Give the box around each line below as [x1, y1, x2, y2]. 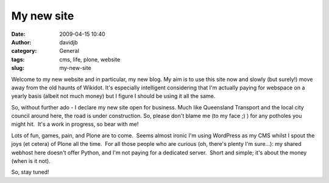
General [59, 47, 79, 55]
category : [11, 47, 37, 55]
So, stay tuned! [11, 168, 49, 176]
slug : [11, 64, 24, 72]
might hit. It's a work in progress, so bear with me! [11, 120, 139, 128]
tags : [11, 55, 25, 63]
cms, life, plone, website [59, 55, 121, 63]
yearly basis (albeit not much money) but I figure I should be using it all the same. [11, 92, 216, 100]
